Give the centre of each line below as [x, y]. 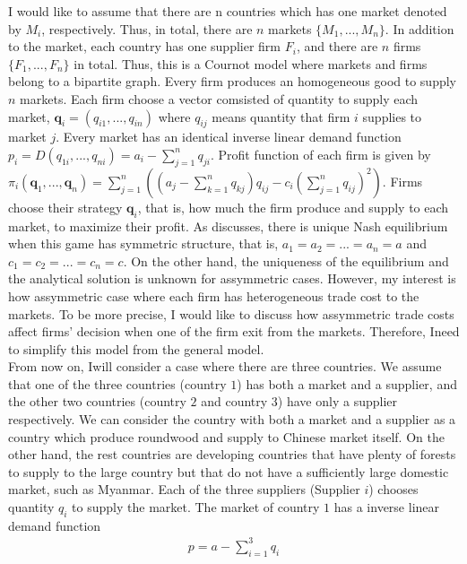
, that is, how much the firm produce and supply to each [293, 207]
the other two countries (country [97, 401]
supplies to [392, 116]
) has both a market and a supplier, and [347, 383]
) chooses [393, 489]
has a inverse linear [387, 507]
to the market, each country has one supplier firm [145, 46]
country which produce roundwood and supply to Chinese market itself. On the [226, 436]
